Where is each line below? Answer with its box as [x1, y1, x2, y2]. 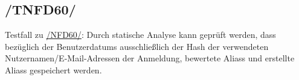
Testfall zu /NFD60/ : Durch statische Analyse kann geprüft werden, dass [5, 28, 276, 41]
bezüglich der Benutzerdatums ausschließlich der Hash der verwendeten [5, 40, 269, 52]
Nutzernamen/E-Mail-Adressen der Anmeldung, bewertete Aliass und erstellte [5, 52, 295, 64]
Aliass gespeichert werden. [5, 63, 102, 76]
